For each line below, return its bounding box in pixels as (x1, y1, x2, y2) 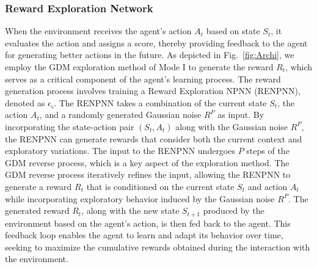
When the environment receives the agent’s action (5, 24, 192, 37)
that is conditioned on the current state (86, 180, 235, 192)
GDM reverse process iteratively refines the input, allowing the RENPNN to (5, 168, 291, 181)
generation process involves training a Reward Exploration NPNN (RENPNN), (5, 84, 301, 97)
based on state (206, 24, 260, 37)
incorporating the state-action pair (5, 120, 134, 133)
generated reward (5, 204, 70, 217)
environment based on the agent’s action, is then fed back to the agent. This (5, 216, 291, 229)
